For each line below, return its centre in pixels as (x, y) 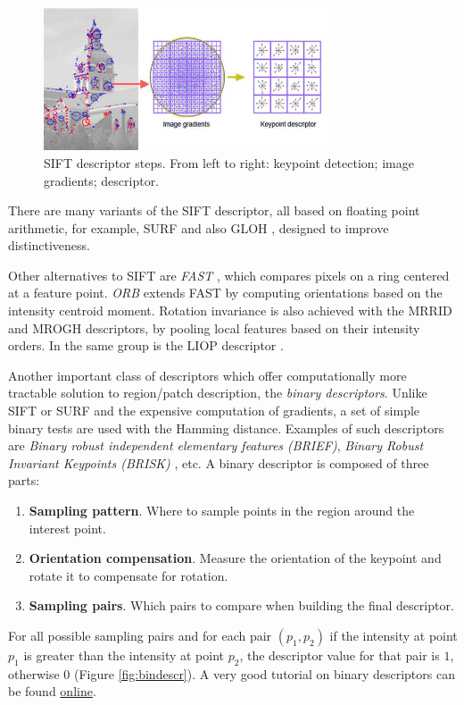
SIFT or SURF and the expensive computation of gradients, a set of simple (214, 411)
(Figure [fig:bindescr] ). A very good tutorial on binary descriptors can (264, 673)
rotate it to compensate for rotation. (128, 575)
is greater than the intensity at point (124, 655)
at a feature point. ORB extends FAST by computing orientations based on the (225, 293)
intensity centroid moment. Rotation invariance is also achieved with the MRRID (230, 311)
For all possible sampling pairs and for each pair (140, 635)
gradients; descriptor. (102, 180)
